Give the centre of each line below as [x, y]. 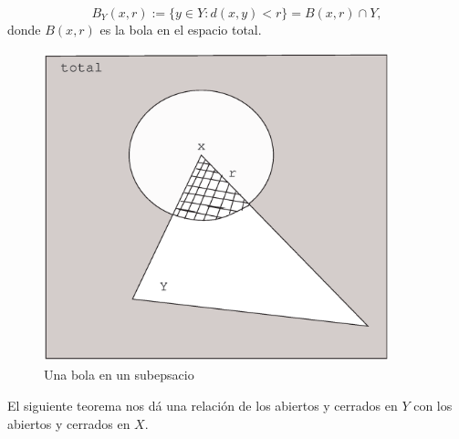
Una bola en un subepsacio [119, 375]
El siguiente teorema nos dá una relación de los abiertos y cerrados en [203, 405]
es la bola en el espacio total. [181, 29]
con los [433, 405]
